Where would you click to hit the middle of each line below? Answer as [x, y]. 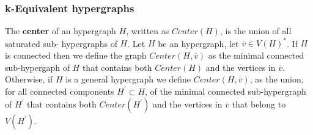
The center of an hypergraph [61, 31]
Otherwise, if [29, 79]
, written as [148, 31]
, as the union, [277, 79]
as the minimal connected [256, 55]
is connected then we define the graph [76, 55]
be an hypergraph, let [198, 43]
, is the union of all [256, 31]
